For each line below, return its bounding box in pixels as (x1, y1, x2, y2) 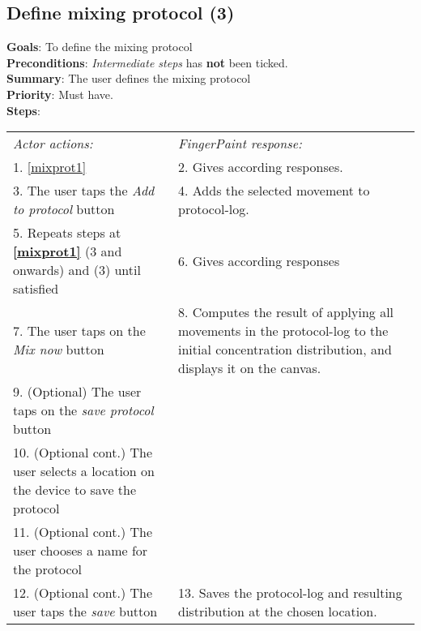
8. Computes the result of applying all (178, 303, 394, 322)
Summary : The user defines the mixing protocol (6, 70, 251, 87)
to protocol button (13, 200, 115, 219)
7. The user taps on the (13, 321, 146, 341)
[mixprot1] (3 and (13, 242, 122, 261)
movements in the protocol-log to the (178, 321, 389, 341)
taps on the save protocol (13, 401, 154, 420)
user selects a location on (13, 461, 155, 481)
